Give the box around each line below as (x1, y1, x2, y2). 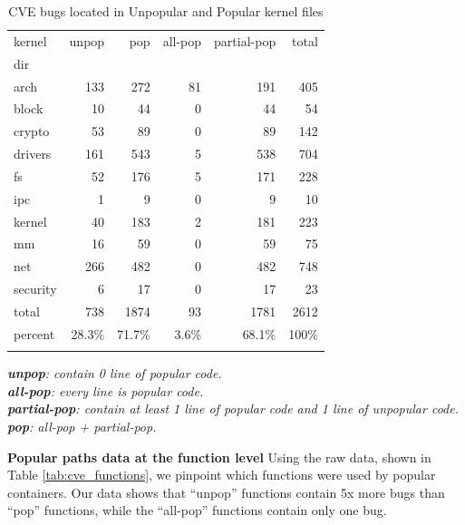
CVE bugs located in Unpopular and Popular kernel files (8, 2, 324, 20)
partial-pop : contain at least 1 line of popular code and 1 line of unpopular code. (7, 399, 459, 418)
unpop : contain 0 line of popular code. (7, 364, 222, 383)
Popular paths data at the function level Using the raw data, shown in (7, 447, 431, 466)
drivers (14, 144, 52, 163)
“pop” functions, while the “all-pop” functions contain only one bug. (7, 501, 387, 520)
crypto (14, 122, 50, 141)
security (14, 279, 57, 298)
